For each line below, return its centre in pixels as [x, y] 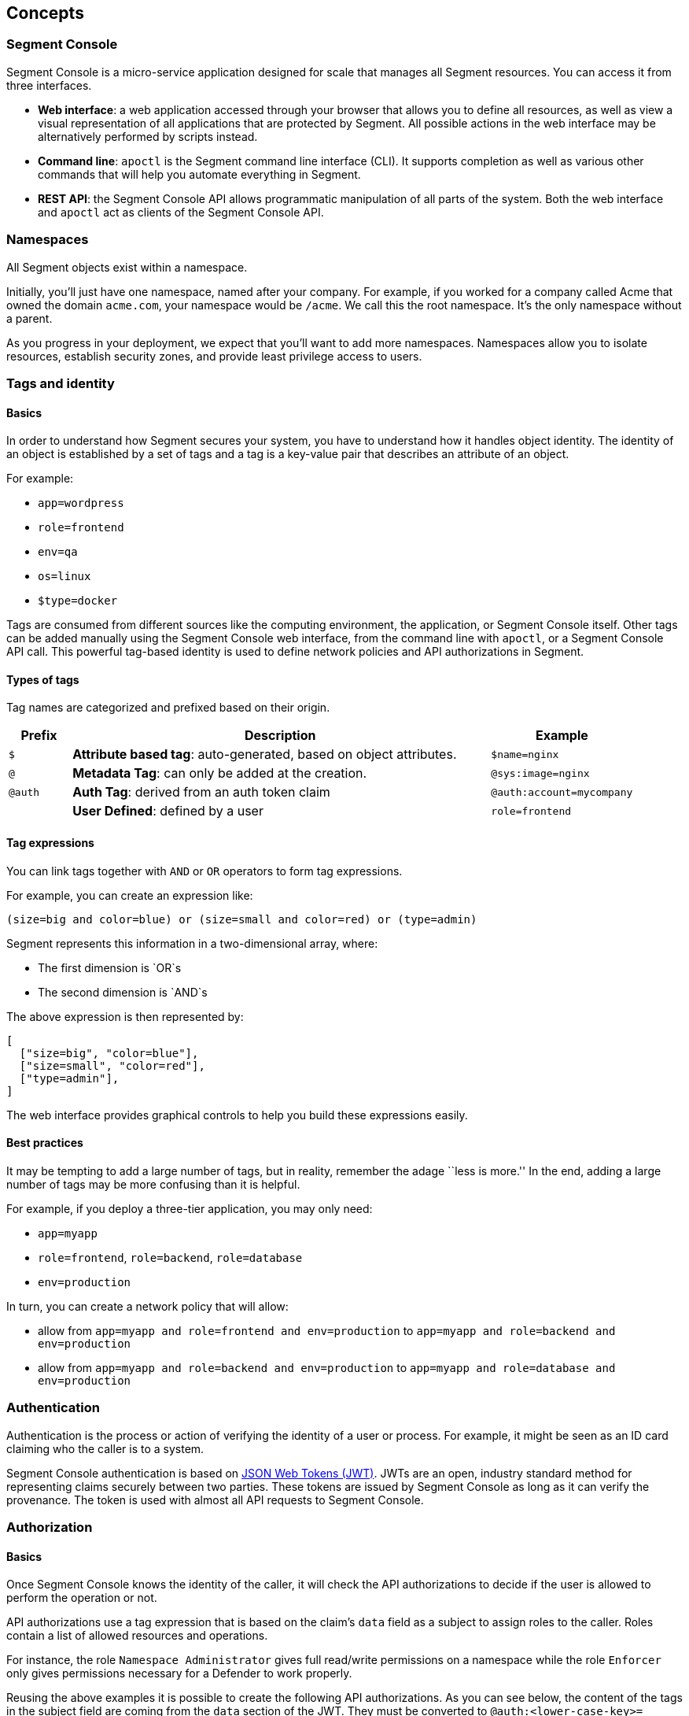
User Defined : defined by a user [168, 811]
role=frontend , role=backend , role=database [170, 1257]
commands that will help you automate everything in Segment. [199, 174]
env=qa [58, 552]
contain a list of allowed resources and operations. [137, 1636]
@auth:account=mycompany [562, 792]
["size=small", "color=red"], [112, 1065]
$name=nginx [525, 754]
